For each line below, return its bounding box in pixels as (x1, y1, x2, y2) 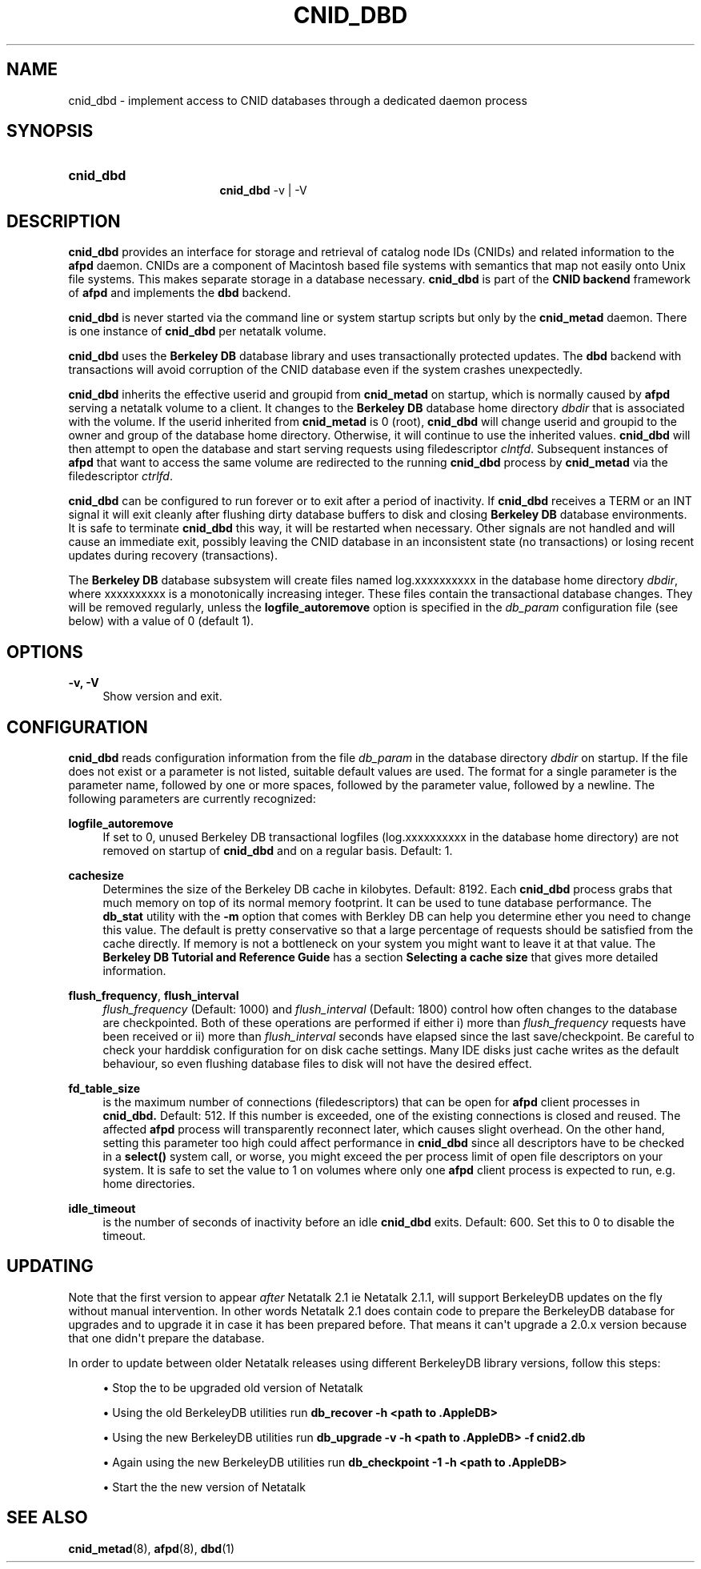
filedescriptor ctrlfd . (68, 469, 173, 484)
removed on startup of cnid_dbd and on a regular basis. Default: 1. (102, 843, 453, 857)
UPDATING (6, 1256, 94, 1277)
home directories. (102, 1176, 195, 1190)
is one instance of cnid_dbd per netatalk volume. (68, 324, 326, 339)
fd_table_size (68, 1081, 141, 1095)
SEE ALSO (6, 1507, 88, 1528)
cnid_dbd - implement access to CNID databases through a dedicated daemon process (68, 93, 527, 107)
